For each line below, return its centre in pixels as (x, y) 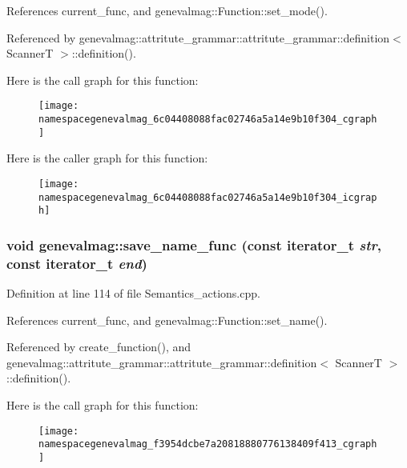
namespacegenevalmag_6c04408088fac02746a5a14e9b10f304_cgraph (208, 120)
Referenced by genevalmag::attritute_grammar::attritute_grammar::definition (198, 37)
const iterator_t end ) (77, 263)
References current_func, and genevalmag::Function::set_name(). (167, 320)
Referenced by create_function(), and (99, 347)
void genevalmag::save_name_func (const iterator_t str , (194, 244)
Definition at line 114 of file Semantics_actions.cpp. (133, 293)
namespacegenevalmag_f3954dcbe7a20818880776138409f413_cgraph (208, 444)
